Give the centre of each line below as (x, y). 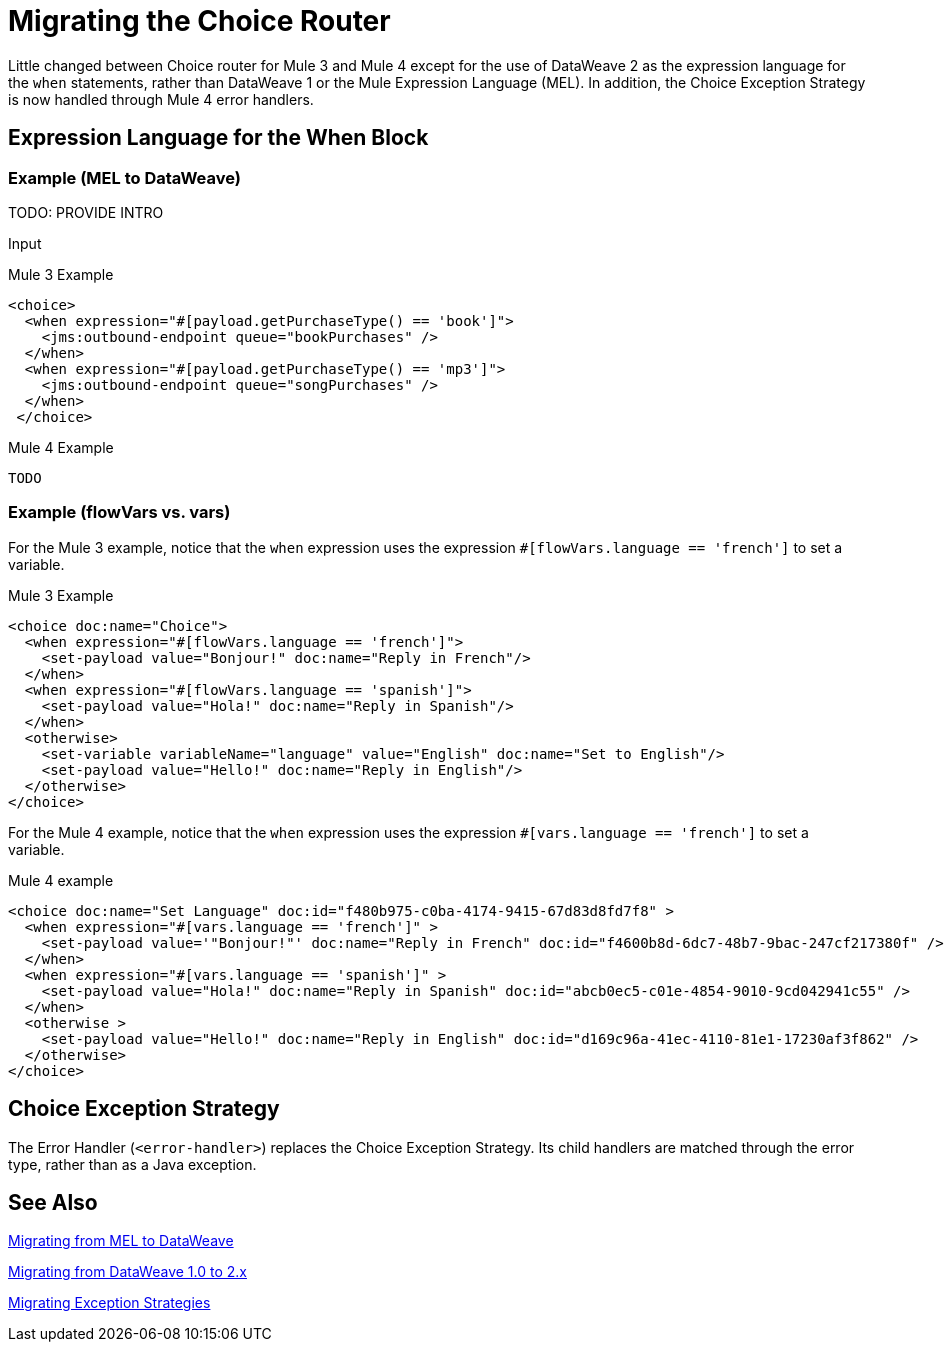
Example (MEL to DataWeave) (124, 177)
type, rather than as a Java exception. (132, 1164)
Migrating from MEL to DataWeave (121, 1241)
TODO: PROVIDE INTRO (86, 212)
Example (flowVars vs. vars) (119, 512)
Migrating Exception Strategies (109, 1303)
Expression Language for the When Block (218, 138)
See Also (53, 1202)
